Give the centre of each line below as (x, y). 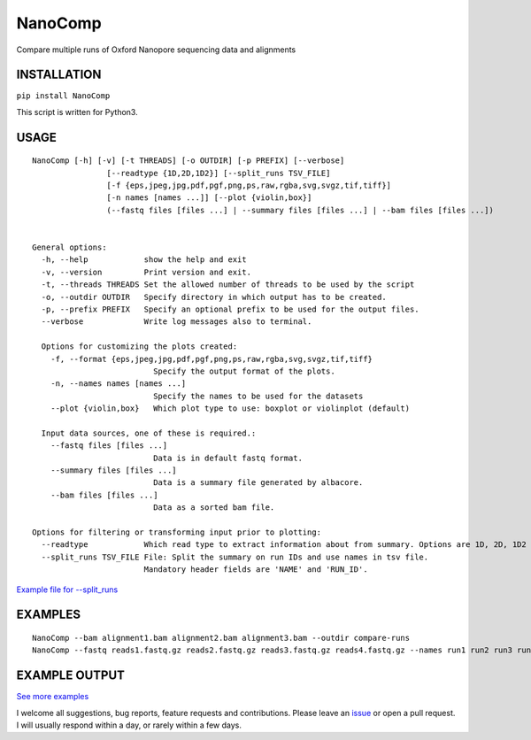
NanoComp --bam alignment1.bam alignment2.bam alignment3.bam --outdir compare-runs (221, 638)
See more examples (53, 697)
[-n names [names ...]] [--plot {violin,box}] (209, 198)
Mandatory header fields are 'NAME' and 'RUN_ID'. (256, 570)
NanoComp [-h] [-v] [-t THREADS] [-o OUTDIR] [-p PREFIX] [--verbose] (189, 161)
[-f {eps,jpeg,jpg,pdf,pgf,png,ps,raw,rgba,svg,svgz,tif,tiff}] (249, 185)
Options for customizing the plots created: (139, 347)
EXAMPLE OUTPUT (71, 676)
